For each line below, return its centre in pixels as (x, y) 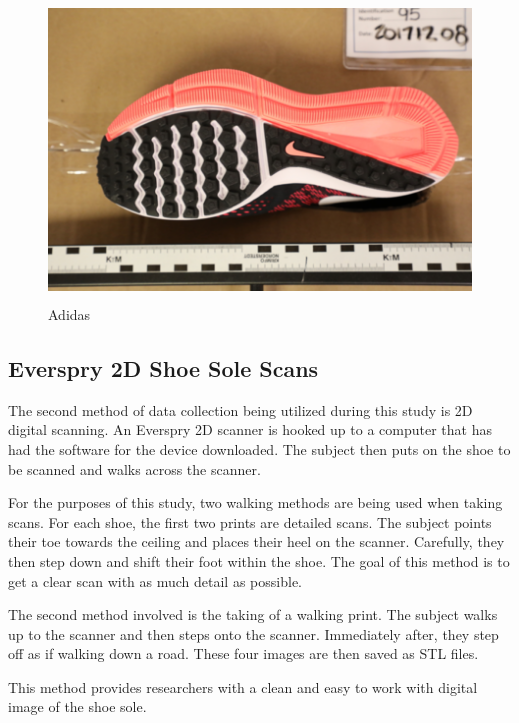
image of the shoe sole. (77, 706)
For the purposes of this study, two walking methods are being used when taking (255, 502)
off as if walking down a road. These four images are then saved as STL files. (243, 653)
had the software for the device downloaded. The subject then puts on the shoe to (259, 448)
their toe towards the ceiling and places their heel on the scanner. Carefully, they (256, 541)
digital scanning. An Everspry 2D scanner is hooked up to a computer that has (250, 429)
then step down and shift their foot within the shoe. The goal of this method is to (259, 560)
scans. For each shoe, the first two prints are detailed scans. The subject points (250, 521)
